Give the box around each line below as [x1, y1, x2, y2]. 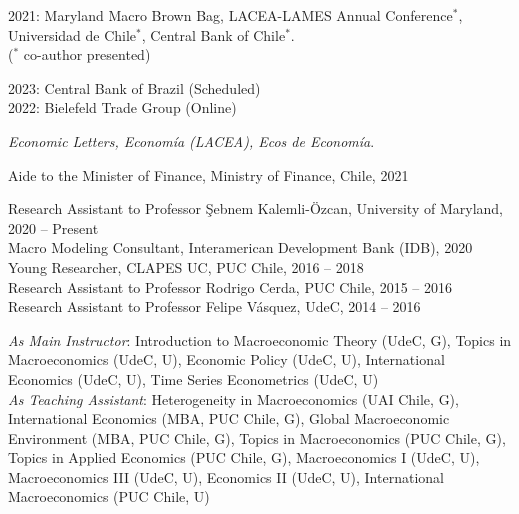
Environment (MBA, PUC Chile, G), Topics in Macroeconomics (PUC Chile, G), [8, 427, 506, 448]
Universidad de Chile [8, 24, 137, 45]
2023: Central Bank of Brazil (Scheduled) [8, 77, 261, 98]
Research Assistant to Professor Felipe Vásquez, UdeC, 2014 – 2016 [8, 296, 421, 317]
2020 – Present [8, 217, 99, 238]
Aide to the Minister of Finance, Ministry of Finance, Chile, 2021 [8, 164, 409, 185]
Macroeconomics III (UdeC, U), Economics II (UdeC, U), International [8, 466, 444, 487]
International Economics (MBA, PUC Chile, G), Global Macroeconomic [8, 408, 450, 429]
